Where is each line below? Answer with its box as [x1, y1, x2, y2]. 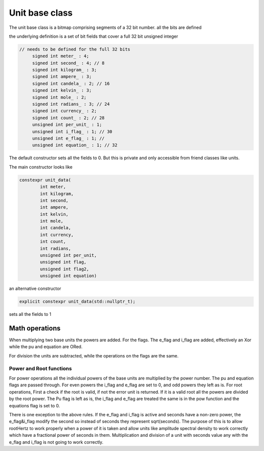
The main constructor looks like [9, 164, 73, 170]
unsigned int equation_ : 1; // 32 [32, 142, 117, 148]
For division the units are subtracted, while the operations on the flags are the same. [9, 353, 179, 358]
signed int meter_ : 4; [32, 53, 89, 59]
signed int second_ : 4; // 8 [32, 60, 105, 66]
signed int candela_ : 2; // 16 [32, 81, 110, 86]
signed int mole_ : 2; [32, 95, 87, 100]
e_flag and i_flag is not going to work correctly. [9, 439, 104, 445]
